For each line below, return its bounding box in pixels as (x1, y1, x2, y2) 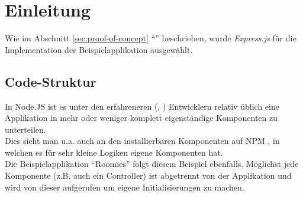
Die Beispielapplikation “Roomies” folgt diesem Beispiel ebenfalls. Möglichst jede (5, 157, 299, 170)
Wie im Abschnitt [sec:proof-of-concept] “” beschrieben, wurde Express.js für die (5, 32, 296, 44)
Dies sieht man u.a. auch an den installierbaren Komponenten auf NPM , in (5, 134, 280, 147)
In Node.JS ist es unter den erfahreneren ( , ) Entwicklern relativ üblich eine (5, 100, 279, 112)
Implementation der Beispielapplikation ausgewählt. (5, 43, 193, 55)
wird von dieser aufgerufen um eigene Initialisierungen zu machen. (5, 180, 244, 193)
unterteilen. (5, 123, 46, 135)
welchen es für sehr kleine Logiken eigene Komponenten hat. (5, 146, 223, 158)
